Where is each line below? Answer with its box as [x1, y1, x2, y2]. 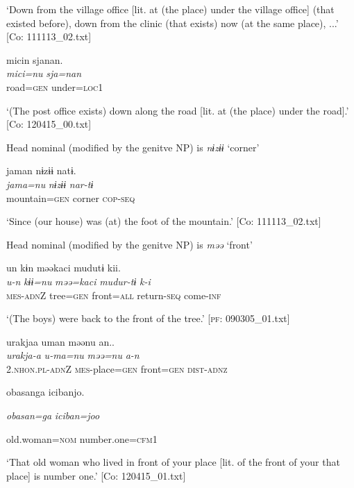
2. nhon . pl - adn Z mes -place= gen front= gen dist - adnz [6, 361, 228, 376]
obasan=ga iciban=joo [6, 408, 100, 423]
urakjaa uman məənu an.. [6, 334, 115, 348]
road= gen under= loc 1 [6, 79, 103, 94]
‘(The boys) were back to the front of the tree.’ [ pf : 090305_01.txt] [6, 311, 290, 326]
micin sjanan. [6, 52, 63, 67]
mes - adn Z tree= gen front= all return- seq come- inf [6, 287, 221, 302]
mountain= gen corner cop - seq [6, 190, 135, 205]
